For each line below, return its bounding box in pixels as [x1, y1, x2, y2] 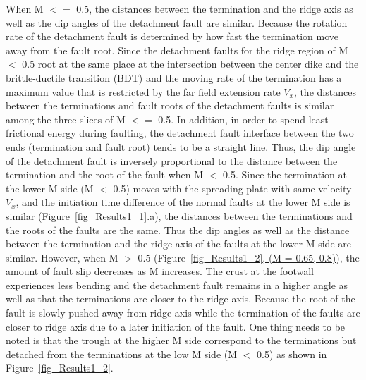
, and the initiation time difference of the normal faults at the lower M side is [16, 195, 350, 209]
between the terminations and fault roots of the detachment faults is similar [6, 98, 334, 113]
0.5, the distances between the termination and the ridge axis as [76, 1, 353, 16]
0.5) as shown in [257, 346, 327, 361]
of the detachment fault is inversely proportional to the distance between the [6, 153, 338, 168]
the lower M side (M [6, 180, 94, 195]
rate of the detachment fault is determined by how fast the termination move [6, 29, 338, 44]
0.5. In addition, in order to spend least [158, 111, 329, 126]
